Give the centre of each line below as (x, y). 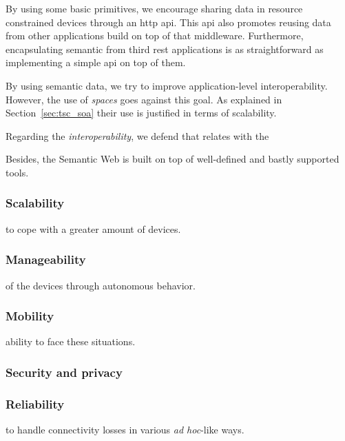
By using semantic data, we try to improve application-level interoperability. (167, 85)
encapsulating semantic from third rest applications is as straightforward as (165, 49)
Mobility (30, 316)
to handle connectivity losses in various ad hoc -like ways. (125, 430)
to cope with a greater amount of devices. (93, 228)
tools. (17, 172)
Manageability (46, 259)
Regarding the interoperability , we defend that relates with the (137, 135)
